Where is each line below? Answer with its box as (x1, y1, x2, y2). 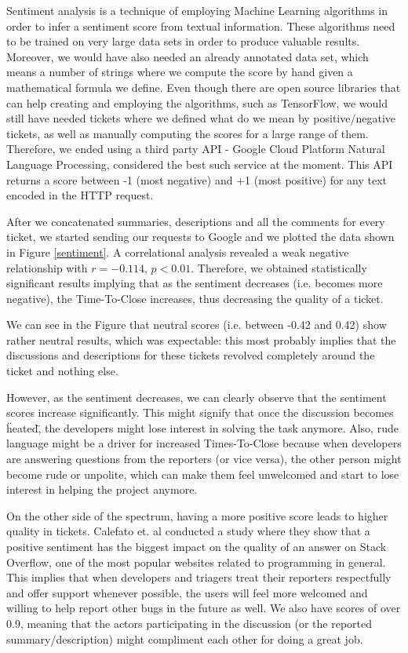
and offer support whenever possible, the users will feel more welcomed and (6, 584, 368, 600)
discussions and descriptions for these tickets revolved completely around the (6, 347, 375, 363)
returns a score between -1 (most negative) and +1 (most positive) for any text (6, 171, 388, 188)
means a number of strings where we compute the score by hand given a (6, 64, 353, 80)
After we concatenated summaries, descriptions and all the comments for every (6, 213, 385, 229)
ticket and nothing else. (6, 363, 118, 379)
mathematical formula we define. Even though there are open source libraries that (6, 78, 401, 95)
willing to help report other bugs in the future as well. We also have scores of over (6, 600, 401, 616)
